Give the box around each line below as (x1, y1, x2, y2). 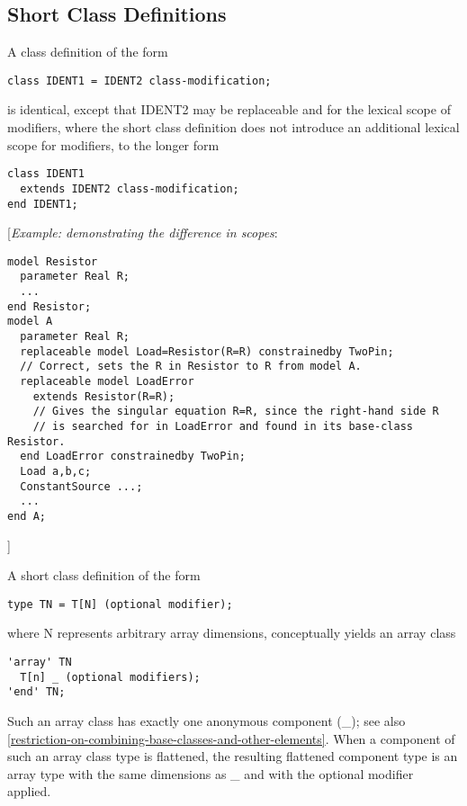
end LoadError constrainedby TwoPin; (20, 450, 246, 463)
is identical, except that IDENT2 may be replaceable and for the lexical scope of (7, 100, 451, 119)
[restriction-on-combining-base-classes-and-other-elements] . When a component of (7, 729, 455, 748)
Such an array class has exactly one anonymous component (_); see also (7, 712, 406, 730)
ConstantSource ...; (20, 479, 143, 493)
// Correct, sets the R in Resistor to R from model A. (20, 360, 362, 373)
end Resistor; (7, 300, 92, 313)
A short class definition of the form (7, 566, 201, 585)
